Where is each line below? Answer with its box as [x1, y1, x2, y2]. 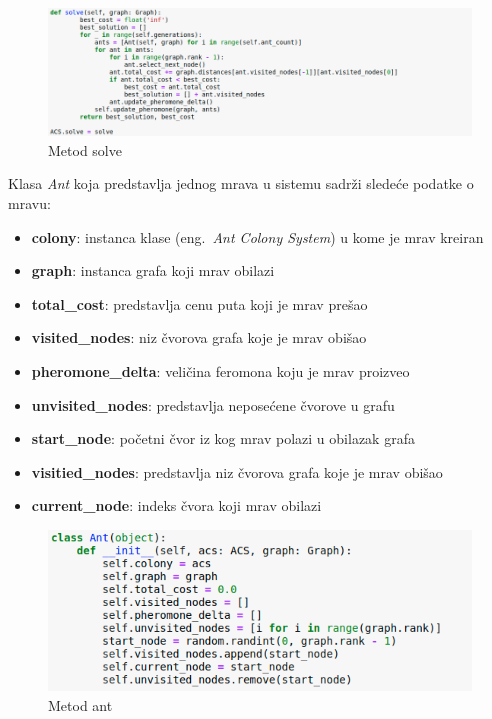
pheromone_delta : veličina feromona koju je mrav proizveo [31, 360, 410, 381]
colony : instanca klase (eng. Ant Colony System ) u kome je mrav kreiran [31, 226, 484, 247]
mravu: [8, 192, 51, 213]
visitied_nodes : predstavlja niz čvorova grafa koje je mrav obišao [31, 461, 443, 482]
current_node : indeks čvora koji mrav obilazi [31, 495, 322, 516]
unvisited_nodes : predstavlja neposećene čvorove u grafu [31, 394, 395, 415]
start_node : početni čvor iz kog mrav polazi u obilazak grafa [31, 428, 415, 449]
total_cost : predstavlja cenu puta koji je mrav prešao [31, 293, 368, 314]
